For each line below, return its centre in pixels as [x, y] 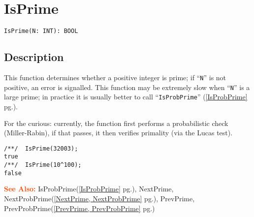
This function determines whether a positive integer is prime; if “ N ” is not [115, 77]
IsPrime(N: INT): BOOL [41, 31]
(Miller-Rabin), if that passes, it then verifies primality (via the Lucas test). [118, 133]
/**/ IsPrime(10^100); [43, 165]
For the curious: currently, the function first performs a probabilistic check [116, 123]
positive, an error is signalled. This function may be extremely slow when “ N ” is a [127, 87]
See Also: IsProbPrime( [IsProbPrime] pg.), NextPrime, [89, 189]
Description [34, 57]
